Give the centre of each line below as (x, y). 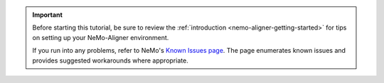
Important (48, 15)
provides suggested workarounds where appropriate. (110, 60)
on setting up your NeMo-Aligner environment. (101, 37)
